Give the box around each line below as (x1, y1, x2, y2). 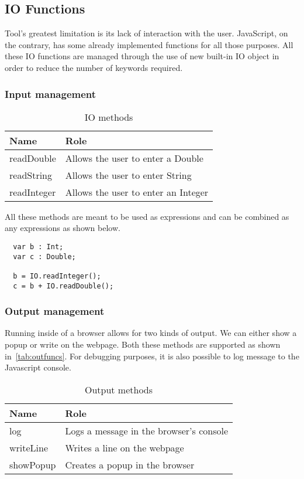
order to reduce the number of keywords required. (5, 61, 183, 73)
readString (9, 168, 53, 182)
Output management (5, 304, 105, 318)
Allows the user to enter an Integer (65, 185, 209, 199)
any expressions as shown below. (5, 222, 120, 234)
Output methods (84, 382, 153, 396)
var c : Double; (13, 252, 76, 261)
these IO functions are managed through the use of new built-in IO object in (5, 50, 279, 62)
